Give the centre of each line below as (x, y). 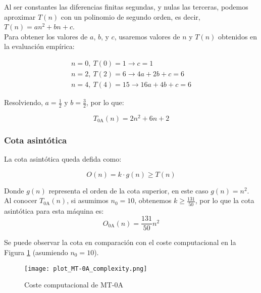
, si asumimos (88, 200)
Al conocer (21, 200)
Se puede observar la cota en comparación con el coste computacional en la (120, 242)
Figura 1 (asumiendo (36, 252)
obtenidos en (238, 36)
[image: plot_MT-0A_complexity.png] (86, 268)
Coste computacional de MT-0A (74, 285)
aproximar (20, 16)
